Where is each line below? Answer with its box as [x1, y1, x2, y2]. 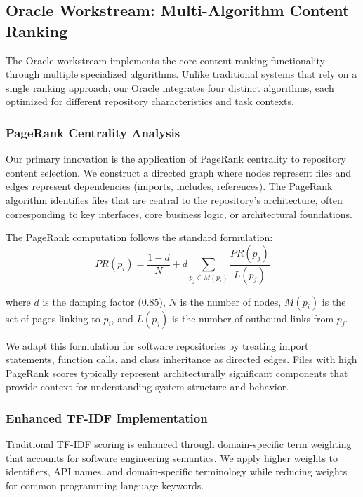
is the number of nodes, [180, 294, 282, 308]
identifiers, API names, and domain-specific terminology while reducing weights [6, 464, 348, 479]
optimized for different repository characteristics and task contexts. [6, 94, 294, 109]
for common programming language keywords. [6, 478, 204, 492]
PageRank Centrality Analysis [6, 123, 180, 141]
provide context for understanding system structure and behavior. [6, 379, 289, 394]
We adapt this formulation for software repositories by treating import [6, 338, 309, 353]
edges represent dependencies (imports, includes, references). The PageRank [6, 179, 333, 193]
